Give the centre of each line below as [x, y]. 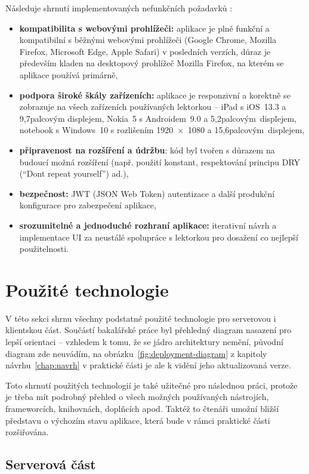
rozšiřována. [27, 432]
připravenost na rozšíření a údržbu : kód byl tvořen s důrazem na [147, 150]
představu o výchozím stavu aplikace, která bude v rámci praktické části [138, 420]
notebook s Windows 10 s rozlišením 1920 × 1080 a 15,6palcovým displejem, [162, 130]
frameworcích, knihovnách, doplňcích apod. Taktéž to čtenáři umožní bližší [142, 408]
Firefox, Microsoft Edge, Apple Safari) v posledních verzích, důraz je [145, 51]
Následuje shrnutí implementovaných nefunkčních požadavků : [119, 8]
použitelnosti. [44, 249]
